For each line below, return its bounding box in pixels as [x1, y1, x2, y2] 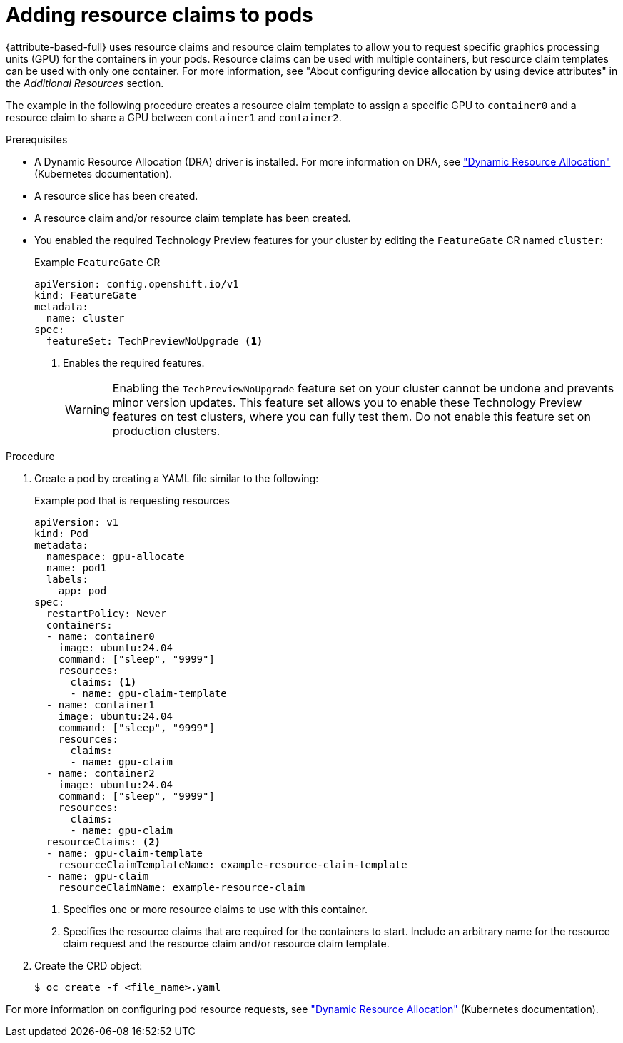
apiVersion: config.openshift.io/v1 [34, 278, 239, 290]
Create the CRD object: [34, 959, 143, 972]
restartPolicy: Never [46, 607, 167, 619]
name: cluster [46, 312, 125, 324]
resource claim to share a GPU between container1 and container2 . [6, 111, 342, 123]
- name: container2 [46, 767, 155, 779]
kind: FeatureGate [34, 289, 137, 301]
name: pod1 [46, 561, 107, 574]
